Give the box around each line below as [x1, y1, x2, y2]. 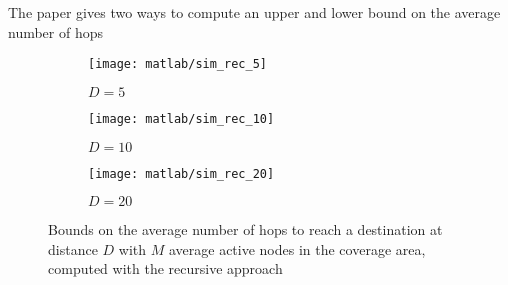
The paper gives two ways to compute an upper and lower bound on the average [8, 2, 501, 22]
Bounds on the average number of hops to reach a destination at [48, 219, 443, 240]
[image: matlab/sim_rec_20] [88, 166, 275, 181]
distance [48, 238, 98, 259]
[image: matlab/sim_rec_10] [88, 111, 275, 126]
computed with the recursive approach [48, 258, 283, 279]
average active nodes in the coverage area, [168, 238, 426, 259]
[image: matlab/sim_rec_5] [88, 57, 267, 72]
